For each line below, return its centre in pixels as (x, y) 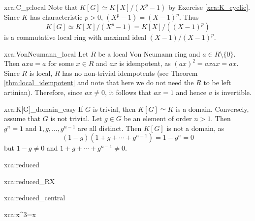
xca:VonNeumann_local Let (46, 53)
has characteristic (56, 17)
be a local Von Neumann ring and (149, 53)
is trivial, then (114, 109)
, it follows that (128, 92)
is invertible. (233, 92)
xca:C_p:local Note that (41, 7)
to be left (217, 82)
